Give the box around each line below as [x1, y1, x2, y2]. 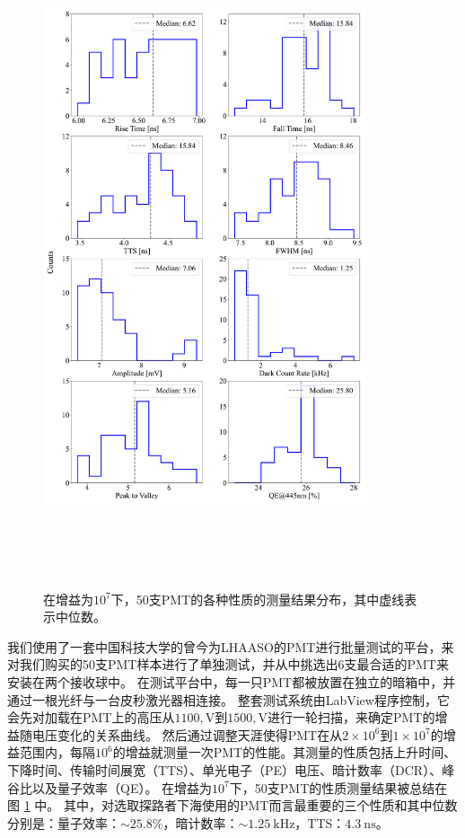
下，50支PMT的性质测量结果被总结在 [229, 778, 448, 797]
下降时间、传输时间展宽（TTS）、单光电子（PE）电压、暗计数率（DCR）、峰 [7, 760, 455, 779]
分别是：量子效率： [7, 813, 120, 832]
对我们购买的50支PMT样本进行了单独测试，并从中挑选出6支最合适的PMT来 [7, 655, 449, 674]
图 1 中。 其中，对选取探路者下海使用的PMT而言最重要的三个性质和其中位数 [7, 796, 458, 815]
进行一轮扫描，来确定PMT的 [267, 708, 435, 727]
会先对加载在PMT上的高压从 [7, 708, 175, 727]
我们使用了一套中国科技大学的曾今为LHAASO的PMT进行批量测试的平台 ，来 [7, 637, 454, 656]
